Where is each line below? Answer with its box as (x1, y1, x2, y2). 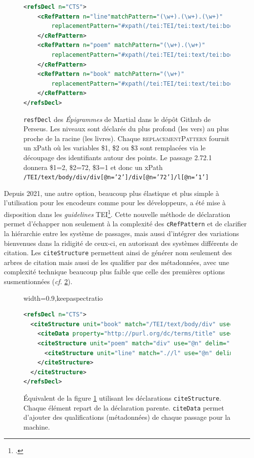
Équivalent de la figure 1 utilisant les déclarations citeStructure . (23, 392, 221, 403)
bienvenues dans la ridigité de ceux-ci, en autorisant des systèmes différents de (4, 238, 238, 248)
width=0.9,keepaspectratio (23, 292, 103, 303)
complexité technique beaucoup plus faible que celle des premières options (4, 266, 225, 277)
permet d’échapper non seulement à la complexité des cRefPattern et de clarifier (4, 218, 247, 229)
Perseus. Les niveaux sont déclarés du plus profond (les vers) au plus (23, 123, 229, 134)
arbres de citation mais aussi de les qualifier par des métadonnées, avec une (4, 257, 230, 267)
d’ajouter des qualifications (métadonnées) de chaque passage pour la (23, 412, 231, 422)
